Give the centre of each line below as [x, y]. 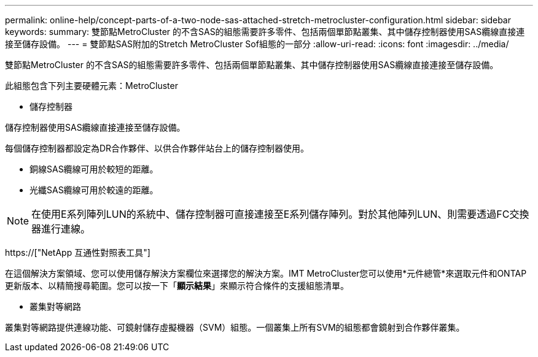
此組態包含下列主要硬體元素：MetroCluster [92, 86]
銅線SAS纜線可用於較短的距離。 [94, 169]
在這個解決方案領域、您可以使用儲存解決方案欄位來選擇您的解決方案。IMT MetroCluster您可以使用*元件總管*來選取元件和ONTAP [266, 273]
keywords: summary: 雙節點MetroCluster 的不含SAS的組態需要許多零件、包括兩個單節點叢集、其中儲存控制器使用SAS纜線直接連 [265, 32]
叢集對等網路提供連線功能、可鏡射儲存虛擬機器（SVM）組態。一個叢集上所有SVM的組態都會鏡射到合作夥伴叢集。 [235, 327]
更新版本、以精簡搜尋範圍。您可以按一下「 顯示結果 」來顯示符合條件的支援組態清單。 [177, 286]
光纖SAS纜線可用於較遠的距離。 [94, 190]
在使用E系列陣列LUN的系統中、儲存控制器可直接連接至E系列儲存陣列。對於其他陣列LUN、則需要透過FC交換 [280, 214]
